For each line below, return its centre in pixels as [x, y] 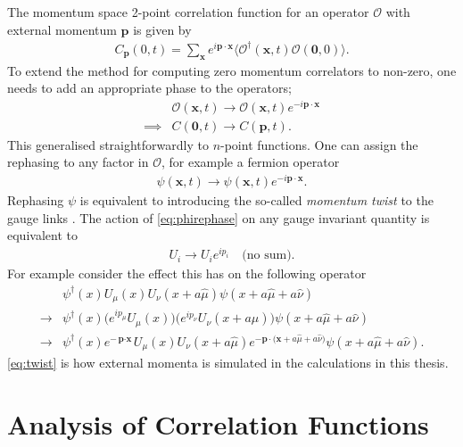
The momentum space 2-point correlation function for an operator [188, 12]
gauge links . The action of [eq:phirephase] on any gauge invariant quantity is [219, 217]
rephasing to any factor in [78, 162]
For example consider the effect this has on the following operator [187, 273]
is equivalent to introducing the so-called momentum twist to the [256, 200]
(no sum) [267, 256]
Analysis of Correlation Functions [218, 423]
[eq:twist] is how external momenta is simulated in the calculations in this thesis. [228, 363]
